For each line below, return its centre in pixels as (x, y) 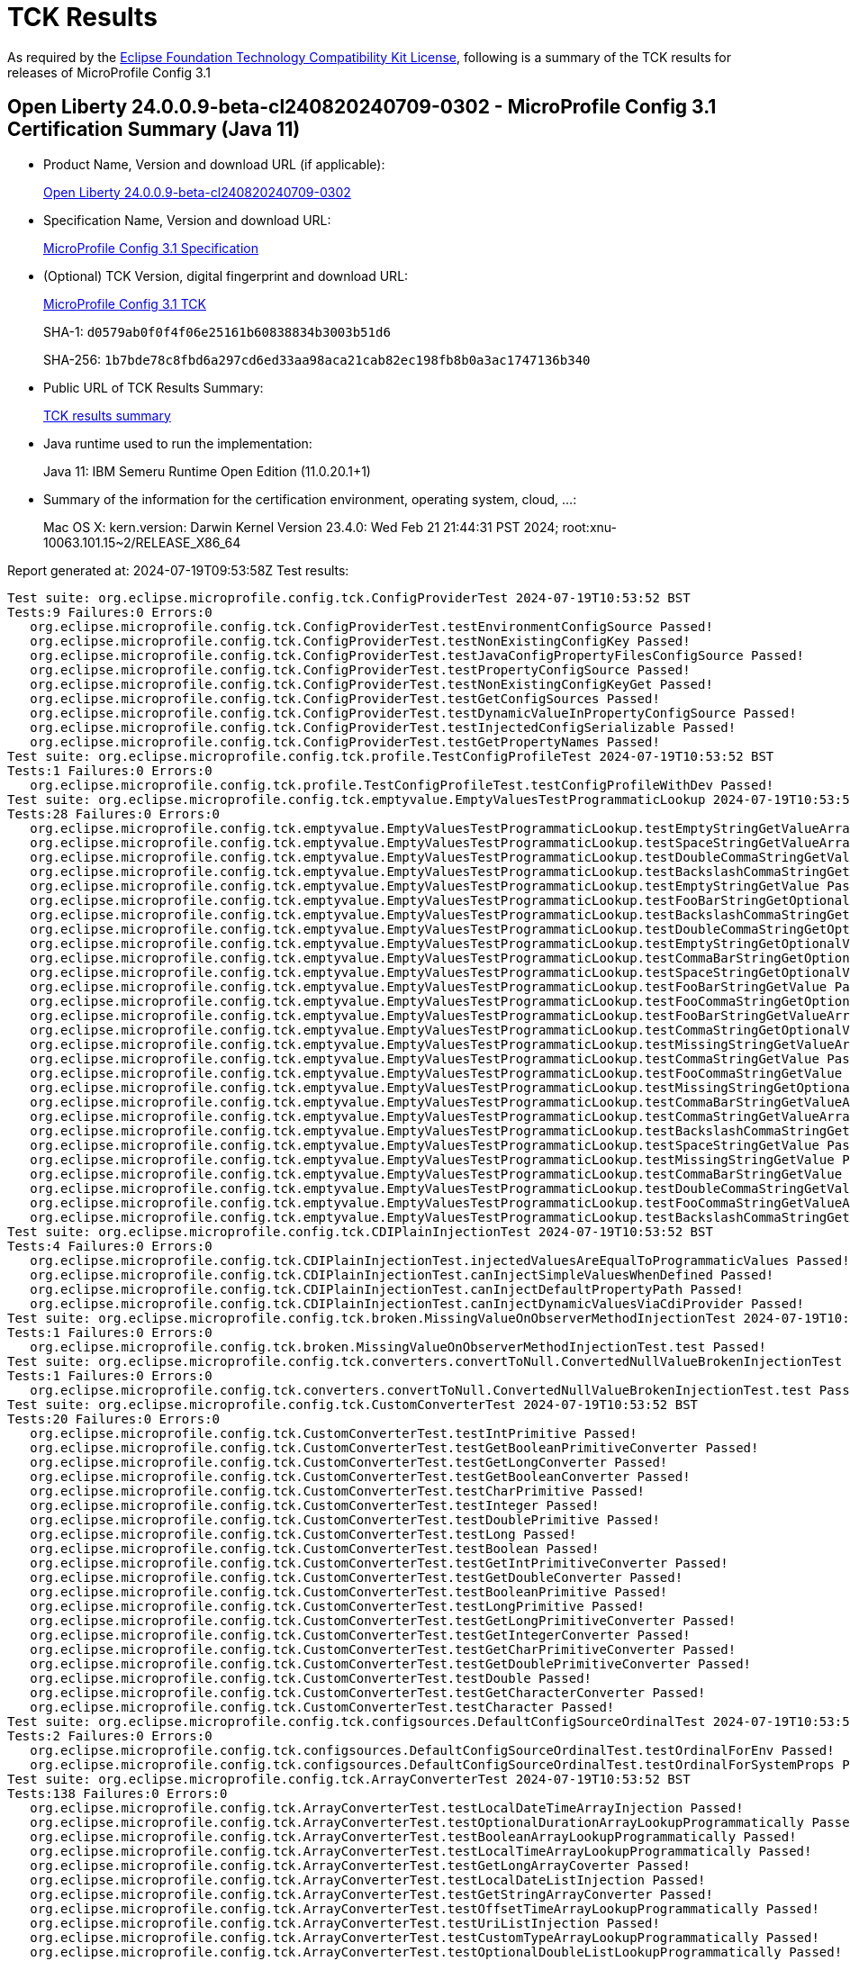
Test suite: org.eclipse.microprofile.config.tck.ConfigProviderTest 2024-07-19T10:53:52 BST (349, 597)
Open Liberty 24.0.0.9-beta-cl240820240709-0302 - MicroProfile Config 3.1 (362, 107)
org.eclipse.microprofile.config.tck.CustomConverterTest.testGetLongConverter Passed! (349, 1462)
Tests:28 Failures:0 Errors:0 (114, 813)
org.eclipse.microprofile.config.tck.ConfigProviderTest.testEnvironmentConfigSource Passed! (371, 626)
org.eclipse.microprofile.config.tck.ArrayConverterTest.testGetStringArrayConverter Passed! (371, 1894)
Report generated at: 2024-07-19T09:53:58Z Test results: (178, 570)
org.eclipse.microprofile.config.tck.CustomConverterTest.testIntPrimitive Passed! (334, 1433)
